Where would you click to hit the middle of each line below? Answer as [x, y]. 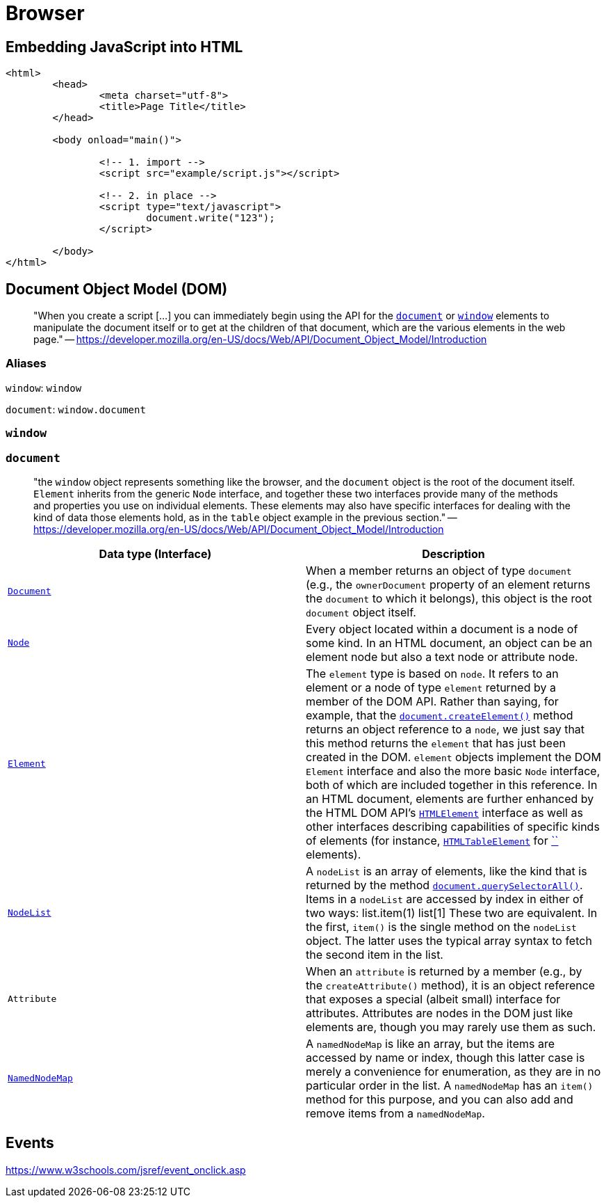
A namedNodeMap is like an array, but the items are [430, 1043]
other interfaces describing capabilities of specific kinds [453, 826]
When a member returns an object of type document [439, 570]
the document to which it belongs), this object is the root [449, 598]
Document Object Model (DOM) [117, 289]
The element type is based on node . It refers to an [432, 673]
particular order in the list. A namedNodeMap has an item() [450, 1085]
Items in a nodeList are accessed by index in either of [445, 899]
